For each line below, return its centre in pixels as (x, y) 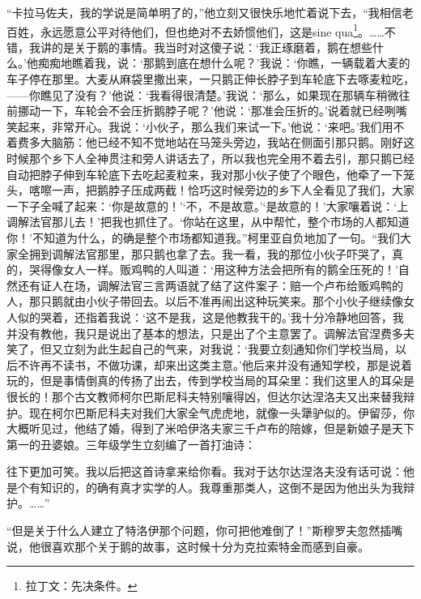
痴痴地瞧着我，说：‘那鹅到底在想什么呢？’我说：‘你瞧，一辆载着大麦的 (224, 63)
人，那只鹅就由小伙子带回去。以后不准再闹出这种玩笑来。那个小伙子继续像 (205, 301)
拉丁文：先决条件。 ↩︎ (81, 586)
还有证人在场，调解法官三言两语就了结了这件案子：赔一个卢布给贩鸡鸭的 (210, 285)
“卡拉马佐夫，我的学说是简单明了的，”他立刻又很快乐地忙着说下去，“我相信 (204, 12)
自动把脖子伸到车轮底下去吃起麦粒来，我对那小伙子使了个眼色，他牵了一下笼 (210, 174)
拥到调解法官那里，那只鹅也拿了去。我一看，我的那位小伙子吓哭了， (210, 253)
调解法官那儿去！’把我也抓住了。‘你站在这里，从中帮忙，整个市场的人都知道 (208, 222)
